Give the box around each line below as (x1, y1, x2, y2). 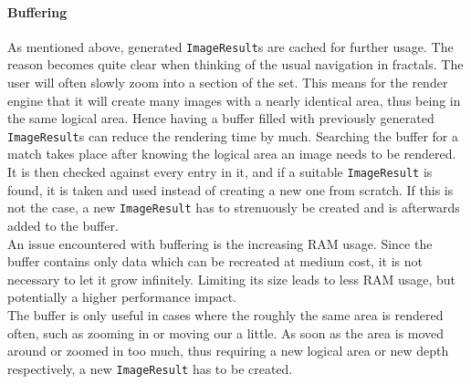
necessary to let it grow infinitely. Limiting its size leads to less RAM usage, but (7, 269, 456, 288)
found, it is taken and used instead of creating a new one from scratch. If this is (7, 180, 454, 199)
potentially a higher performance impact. (7, 287, 236, 306)
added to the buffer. (7, 215, 119, 234)
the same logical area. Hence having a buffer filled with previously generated (7, 109, 434, 128)
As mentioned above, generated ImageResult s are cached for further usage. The (7, 36, 454, 56)
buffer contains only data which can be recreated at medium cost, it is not (7, 252, 423, 271)
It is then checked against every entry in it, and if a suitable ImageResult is (7, 162, 433, 182)
